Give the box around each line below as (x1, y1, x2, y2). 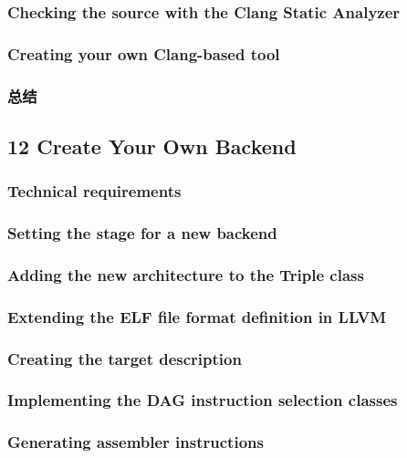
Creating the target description (7, 347, 242, 370)
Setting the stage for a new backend (7, 222, 277, 245)
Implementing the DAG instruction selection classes (7, 389, 398, 411)
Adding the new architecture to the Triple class (7, 263, 364, 286)
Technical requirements (7, 180, 182, 203)
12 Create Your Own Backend (7, 131, 297, 160)
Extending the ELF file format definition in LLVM (7, 305, 387, 328)
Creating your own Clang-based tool (7, 42, 280, 65)
